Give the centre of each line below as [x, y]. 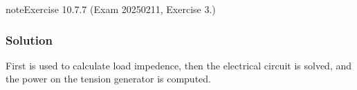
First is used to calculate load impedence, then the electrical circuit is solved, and [179, 65]
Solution [29, 40]
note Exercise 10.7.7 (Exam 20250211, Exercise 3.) [111, 9]
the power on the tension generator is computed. [108, 79]
